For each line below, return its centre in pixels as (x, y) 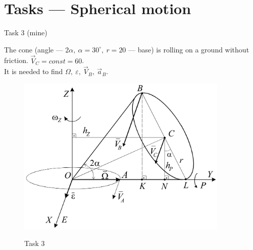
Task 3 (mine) (26, 33)
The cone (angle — (34, 49)
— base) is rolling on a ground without (189, 49)
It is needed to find (34, 71)
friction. (16, 60)
